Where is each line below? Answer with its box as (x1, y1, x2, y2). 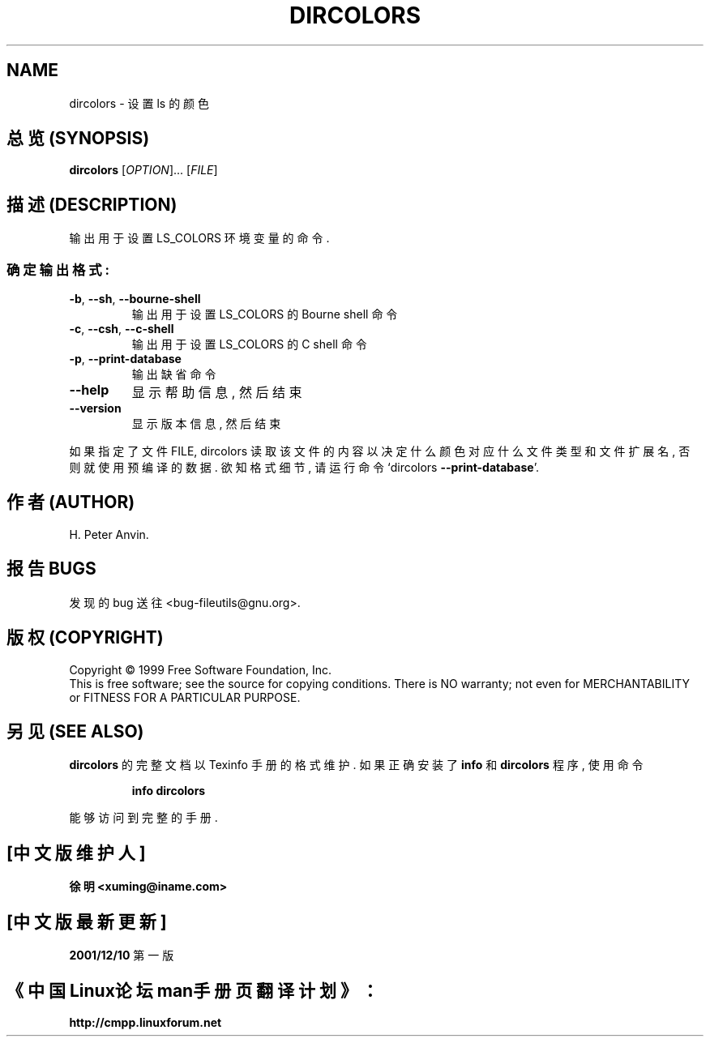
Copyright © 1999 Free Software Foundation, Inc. (69, 662, 332, 677)
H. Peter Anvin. (69, 527, 149, 541)
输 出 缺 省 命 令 (131, 367, 216, 382)
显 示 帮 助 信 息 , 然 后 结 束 (131, 384, 302, 401)
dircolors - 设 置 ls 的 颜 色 (69, 96, 210, 110)
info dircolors (131, 784, 206, 798)
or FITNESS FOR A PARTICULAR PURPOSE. (69, 690, 301, 704)
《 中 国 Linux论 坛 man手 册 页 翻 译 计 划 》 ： (6, 980, 379, 1001)
